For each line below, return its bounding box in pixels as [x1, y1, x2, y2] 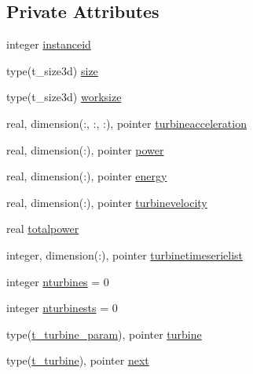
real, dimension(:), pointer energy [6, 168, 167, 184]
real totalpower [6, 220, 79, 237]
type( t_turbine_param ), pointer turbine [6, 325, 202, 342]
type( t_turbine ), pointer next [6, 352, 149, 369]
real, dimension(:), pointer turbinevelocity [6, 194, 207, 210]
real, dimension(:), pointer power [6, 141, 164, 158]
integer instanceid [6, 36, 91, 53]
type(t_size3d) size [6, 62, 98, 78]
